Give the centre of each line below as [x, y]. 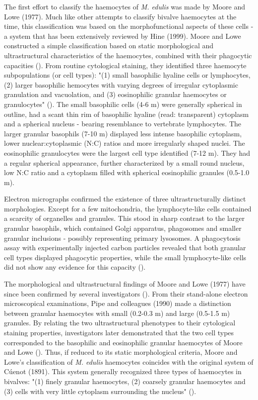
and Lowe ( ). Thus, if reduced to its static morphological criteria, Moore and [121, 352]
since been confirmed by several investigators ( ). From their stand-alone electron [126, 293]
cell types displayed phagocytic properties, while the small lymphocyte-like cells [125, 257]
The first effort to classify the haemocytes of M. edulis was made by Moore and [125, 6]
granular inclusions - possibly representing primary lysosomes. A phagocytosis [122, 238]
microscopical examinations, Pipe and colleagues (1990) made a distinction [118, 303]
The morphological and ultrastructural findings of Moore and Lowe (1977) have [125, 284]
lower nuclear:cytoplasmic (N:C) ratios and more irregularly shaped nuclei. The [125, 143]
